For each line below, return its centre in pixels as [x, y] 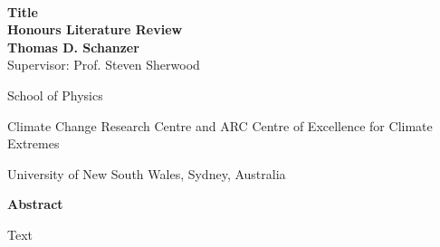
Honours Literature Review [95, 29]
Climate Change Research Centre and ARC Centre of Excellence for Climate [220, 125]
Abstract [35, 204]
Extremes [33, 143]
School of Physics [55, 95]
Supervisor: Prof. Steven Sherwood [104, 65]
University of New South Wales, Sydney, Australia [147, 173]
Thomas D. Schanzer [73, 47]
